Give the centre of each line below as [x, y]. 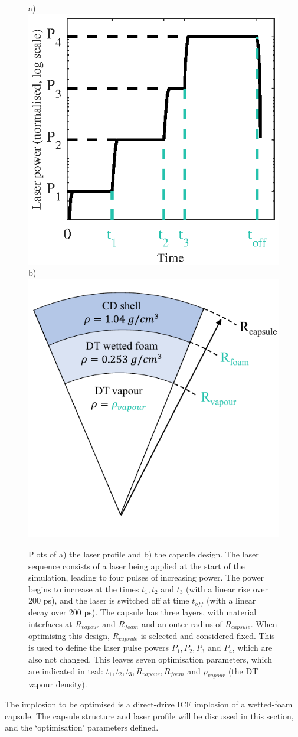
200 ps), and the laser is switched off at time [109, 600]
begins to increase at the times [84, 588]
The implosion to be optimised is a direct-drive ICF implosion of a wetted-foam [149, 704]
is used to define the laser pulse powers [99, 648]
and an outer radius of [182, 623]
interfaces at [50, 623]
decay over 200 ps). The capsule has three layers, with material [143, 612]
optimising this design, [69, 635]
